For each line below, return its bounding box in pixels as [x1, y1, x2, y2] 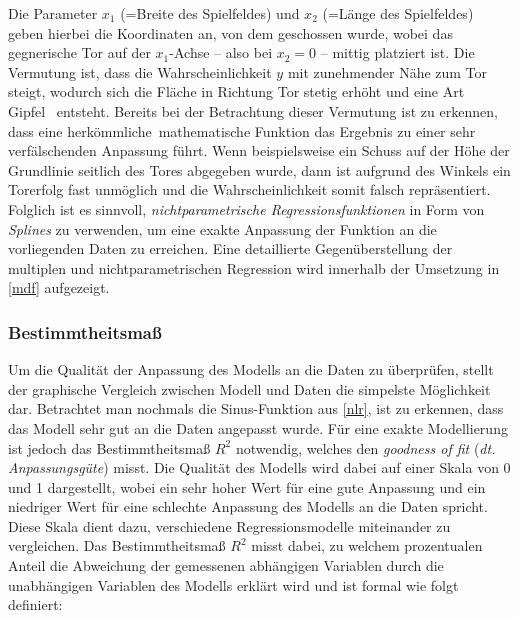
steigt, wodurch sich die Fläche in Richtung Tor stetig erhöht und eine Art [8, 81, 465, 102]
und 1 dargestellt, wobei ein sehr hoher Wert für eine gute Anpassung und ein [8, 476, 486, 497]
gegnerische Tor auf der [8, 42, 151, 63]
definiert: [8, 594, 63, 615]
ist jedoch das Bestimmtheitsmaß [8, 437, 211, 458]
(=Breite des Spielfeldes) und [120, 3, 300, 23]
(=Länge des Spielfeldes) [322, 3, 474, 23]
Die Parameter [8, 3, 98, 23]
